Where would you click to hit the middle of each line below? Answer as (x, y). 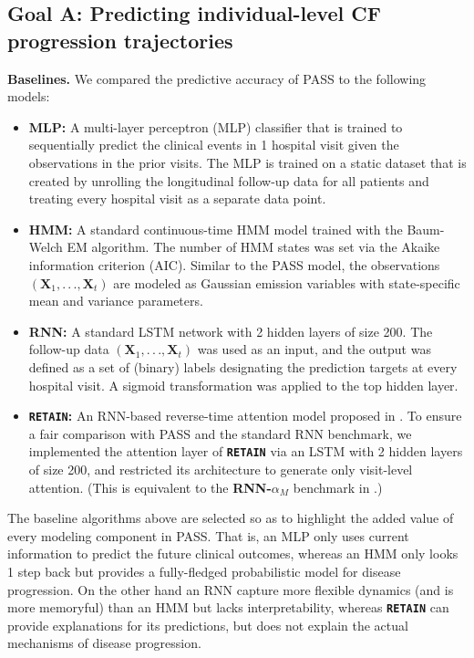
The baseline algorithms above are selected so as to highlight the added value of (231, 518)
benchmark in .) (338, 487)
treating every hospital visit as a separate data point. (177, 198)
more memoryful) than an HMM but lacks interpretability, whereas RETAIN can (228, 607)
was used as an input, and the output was (314, 349)
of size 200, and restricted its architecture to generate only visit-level (221, 469)
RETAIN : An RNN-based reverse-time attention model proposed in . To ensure (245, 416)
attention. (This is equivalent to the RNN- (150, 487)
